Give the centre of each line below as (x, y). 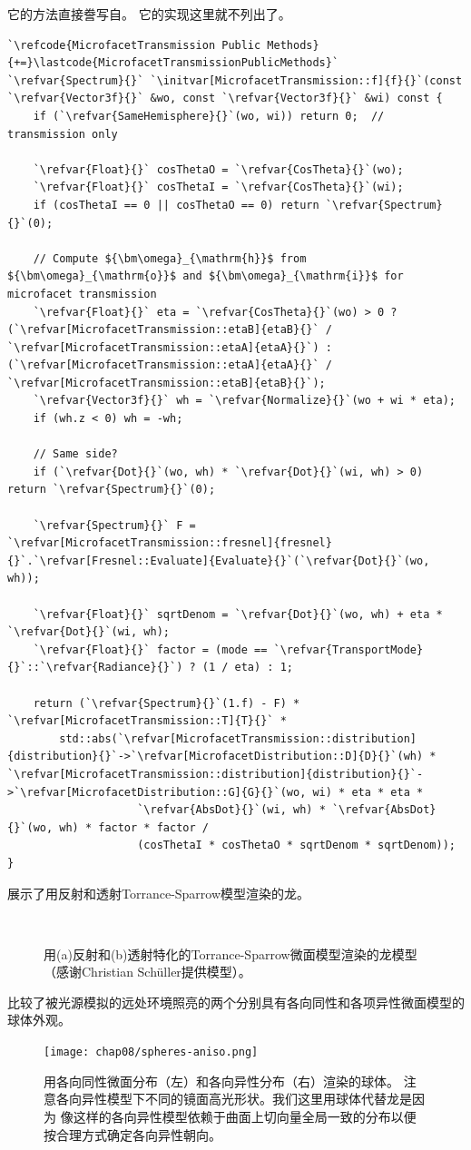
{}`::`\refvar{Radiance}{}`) (95, 668)
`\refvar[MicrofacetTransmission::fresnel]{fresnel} (170, 543)
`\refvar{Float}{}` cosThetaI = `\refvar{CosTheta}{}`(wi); (218, 187)
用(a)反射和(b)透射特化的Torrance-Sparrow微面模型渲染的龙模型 (231, 953)
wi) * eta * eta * (368, 792)
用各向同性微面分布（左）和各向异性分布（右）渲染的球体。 (221, 1081)
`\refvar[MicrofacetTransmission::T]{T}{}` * (147, 721)
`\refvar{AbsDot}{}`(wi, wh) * (231, 810)
